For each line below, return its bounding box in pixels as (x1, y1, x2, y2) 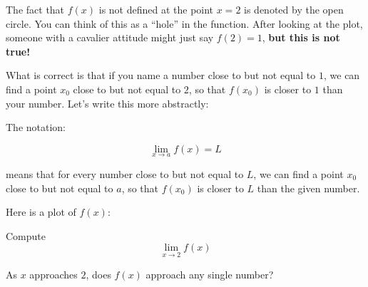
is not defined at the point (98, 2, 214, 16)
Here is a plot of (6, 204, 76, 219)
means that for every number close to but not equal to (6, 166, 244, 181)
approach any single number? (145, 266, 274, 281)
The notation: (6, 120, 66, 135)
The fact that (6, 2, 65, 16)
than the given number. (257, 180, 360, 195)
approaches (29, 266, 78, 281)
